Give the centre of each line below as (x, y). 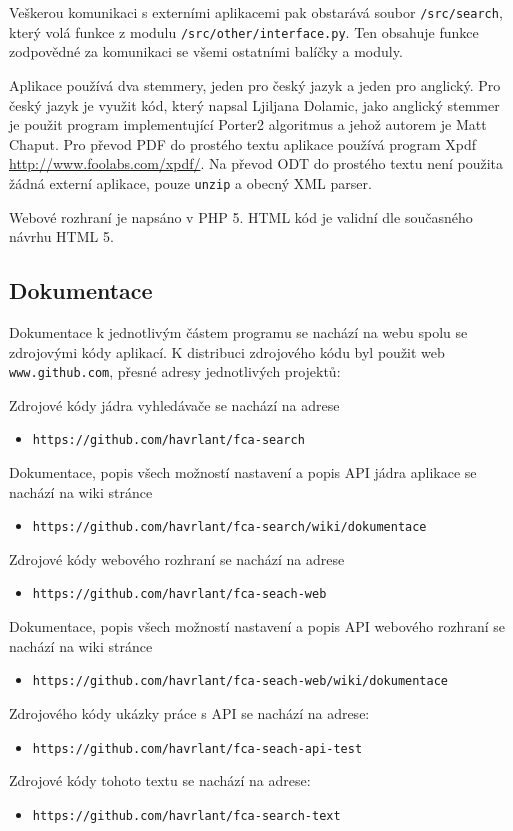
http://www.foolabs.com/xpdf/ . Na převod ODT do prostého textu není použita (256, 163)
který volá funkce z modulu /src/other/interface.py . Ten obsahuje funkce (244, 31)
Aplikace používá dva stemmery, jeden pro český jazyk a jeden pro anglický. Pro (255, 84)
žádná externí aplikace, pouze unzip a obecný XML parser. (190, 182)
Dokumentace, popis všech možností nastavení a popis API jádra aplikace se (243, 472)
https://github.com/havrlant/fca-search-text (186, 815)
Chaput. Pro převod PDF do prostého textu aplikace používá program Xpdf (243, 143)
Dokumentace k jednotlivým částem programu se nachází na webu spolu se (238, 331)
